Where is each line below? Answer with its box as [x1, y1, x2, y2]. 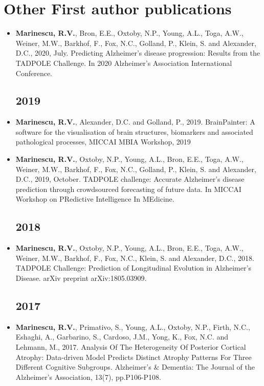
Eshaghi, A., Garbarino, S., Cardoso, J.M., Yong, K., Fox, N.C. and [15, 331, 229, 342]
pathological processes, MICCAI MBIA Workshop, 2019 [15, 136, 191, 147]
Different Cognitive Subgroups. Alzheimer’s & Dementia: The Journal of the [15, 361, 255, 372]
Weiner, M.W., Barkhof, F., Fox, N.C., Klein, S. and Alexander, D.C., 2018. [15, 252, 254, 263]
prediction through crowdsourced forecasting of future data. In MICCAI [15, 183, 241, 194]
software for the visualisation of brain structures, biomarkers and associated [15, 126, 253, 137]
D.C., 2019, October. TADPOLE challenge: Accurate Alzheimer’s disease [15, 174, 245, 184]
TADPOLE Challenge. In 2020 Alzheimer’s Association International [15, 57, 232, 68]
